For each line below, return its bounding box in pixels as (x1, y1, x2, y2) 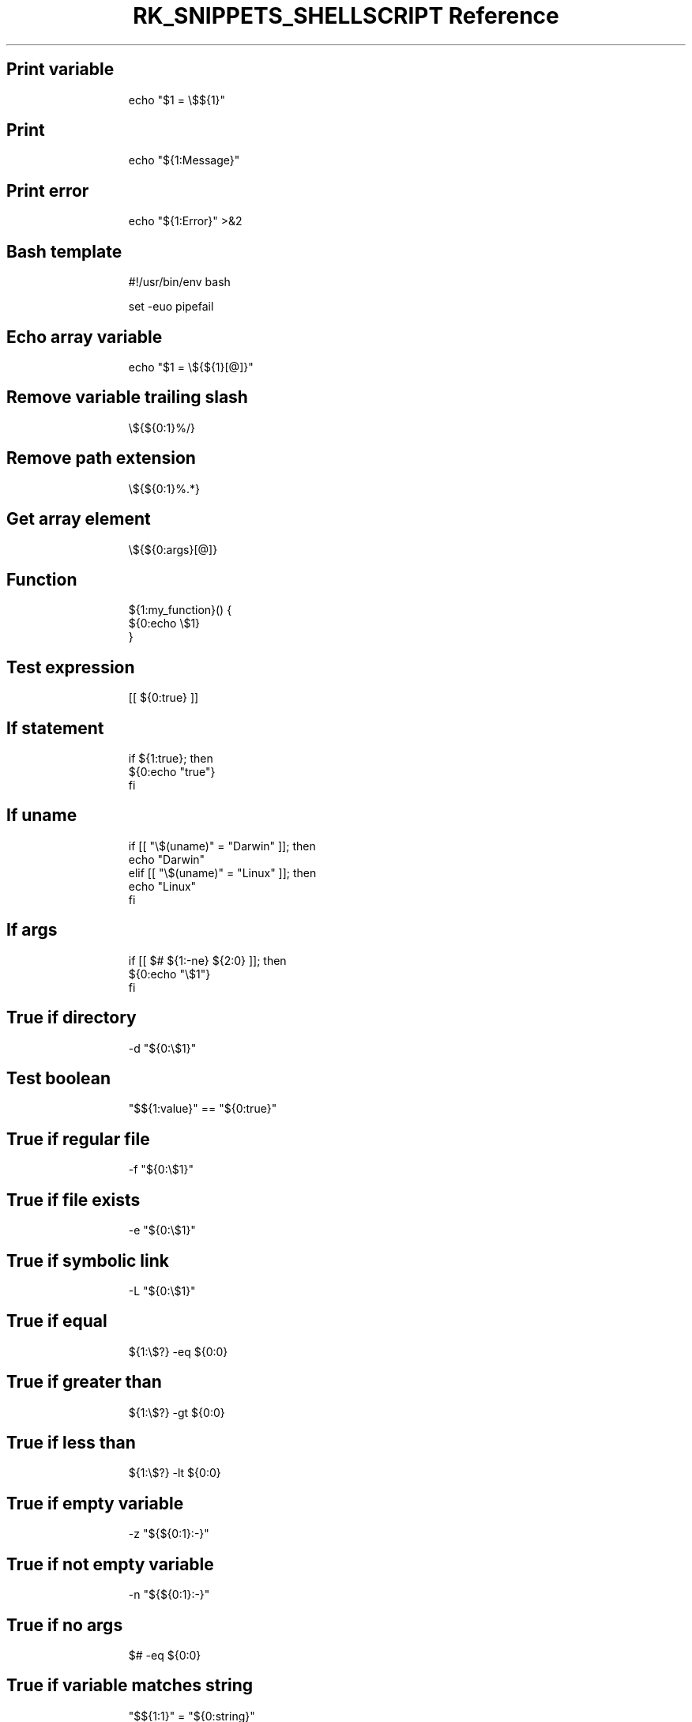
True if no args (6, 1615, 123, 1635)
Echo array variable (6, 326, 163, 347)
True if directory (6, 1008, 137, 1028)
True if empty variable (6, 1493, 184, 1513)
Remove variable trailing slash (6, 387, 248, 408)
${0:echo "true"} (128, 765, 216, 779)
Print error (6, 180, 89, 201)
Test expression (6, 657, 135, 677)
